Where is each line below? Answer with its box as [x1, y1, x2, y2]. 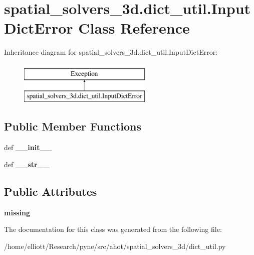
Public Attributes [4, 183, 97, 199]
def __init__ [4, 142, 52, 153]
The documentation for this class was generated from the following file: [4, 224, 222, 234]
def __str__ [4, 159, 50, 169]
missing [4, 207, 31, 217]
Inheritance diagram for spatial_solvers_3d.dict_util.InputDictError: [4, 47, 218, 57]
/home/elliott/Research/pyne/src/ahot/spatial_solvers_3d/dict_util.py [4, 240, 226, 251]
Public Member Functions [4, 118, 141, 134]
